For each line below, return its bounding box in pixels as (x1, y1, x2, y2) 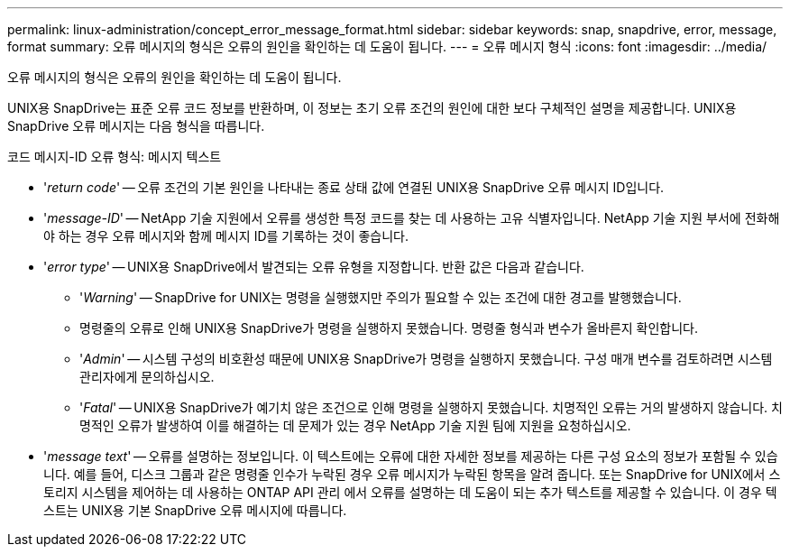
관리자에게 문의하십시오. (79, 369, 215, 384)
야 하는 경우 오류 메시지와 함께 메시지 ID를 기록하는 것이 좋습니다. (43, 228, 409, 244)
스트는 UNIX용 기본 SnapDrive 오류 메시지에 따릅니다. (43, 503, 347, 518)
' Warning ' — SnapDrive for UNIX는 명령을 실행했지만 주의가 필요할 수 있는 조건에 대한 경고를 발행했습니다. (79, 290, 682, 305)
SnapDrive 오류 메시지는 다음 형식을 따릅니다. (7, 118, 265, 134)
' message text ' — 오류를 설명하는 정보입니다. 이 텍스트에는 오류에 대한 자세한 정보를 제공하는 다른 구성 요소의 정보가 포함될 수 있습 (43, 448, 778, 464)
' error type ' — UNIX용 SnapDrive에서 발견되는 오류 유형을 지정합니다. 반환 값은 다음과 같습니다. (43, 259, 584, 274)
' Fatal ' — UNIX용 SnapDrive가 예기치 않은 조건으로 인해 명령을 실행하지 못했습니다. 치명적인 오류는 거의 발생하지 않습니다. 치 (79, 400, 783, 415)
